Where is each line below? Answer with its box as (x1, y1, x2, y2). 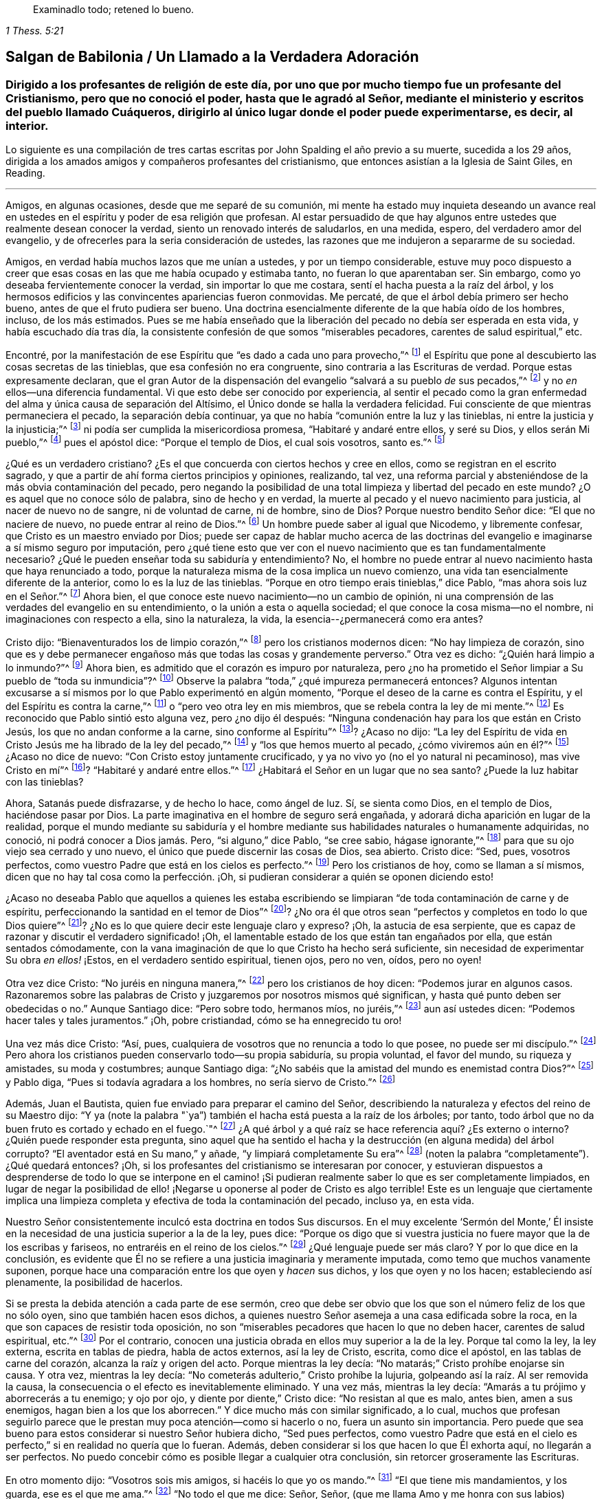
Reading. (5, 167, 45, 179)
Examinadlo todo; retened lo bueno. (33, 3, 194, 15)
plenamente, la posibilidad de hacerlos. (5, 1276, 183, 1288)
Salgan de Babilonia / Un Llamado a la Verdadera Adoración (5, 48, 419, 66)
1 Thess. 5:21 (5, 25, 64, 36)
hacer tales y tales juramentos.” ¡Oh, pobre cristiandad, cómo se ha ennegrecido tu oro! (5, 1014, 402, 1026)
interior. (5, 118, 49, 133)
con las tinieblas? (5, 775, 84, 788)
